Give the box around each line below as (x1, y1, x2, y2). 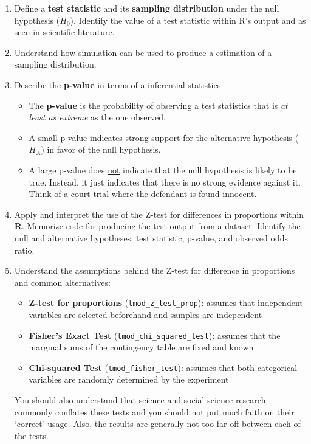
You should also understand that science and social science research (14, 394, 266, 406)
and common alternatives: (14, 276, 111, 288)
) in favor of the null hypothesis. (41, 143, 161, 156)
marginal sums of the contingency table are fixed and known (29, 341, 254, 353)
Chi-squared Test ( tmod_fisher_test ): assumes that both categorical (29, 361, 298, 373)
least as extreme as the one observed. (29, 111, 166, 123)
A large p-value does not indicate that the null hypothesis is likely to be (29, 163, 297, 176)
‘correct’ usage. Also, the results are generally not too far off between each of (14, 417, 301, 430)
